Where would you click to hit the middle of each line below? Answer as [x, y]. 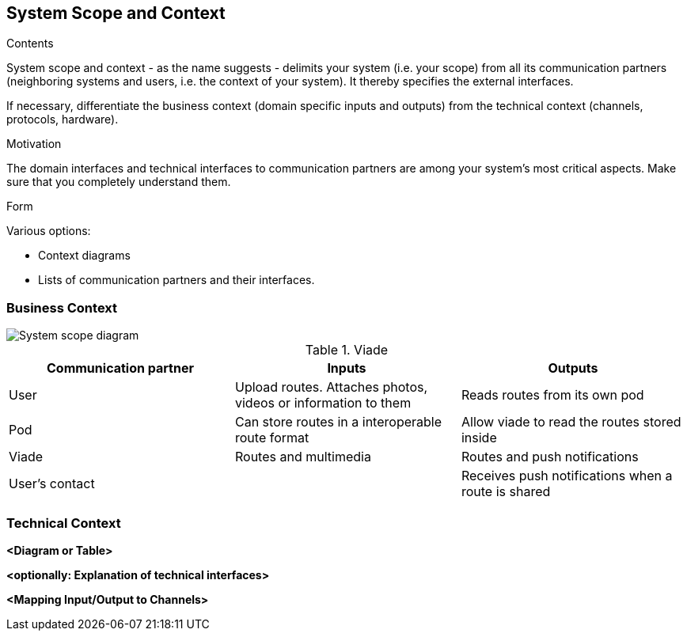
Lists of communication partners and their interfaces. [176, 280]
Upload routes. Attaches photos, [331, 387]
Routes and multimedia [303, 457]
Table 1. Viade [347, 350]
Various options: [49, 231]
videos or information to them [323, 403]
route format [272, 438]
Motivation [34, 144]
